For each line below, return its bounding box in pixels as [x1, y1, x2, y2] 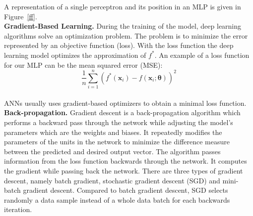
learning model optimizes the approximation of [4, 49, 146, 60]
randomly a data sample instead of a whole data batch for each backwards [4, 194, 230, 205]
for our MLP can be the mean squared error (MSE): [4, 59, 163, 70]
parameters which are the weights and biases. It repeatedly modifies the [4, 127, 222, 137]
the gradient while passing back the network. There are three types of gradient [4, 166, 243, 176]
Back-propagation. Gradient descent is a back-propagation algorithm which [4, 107, 241, 118]
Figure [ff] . [4, 11, 37, 21]
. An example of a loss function [154, 49, 250, 60]
